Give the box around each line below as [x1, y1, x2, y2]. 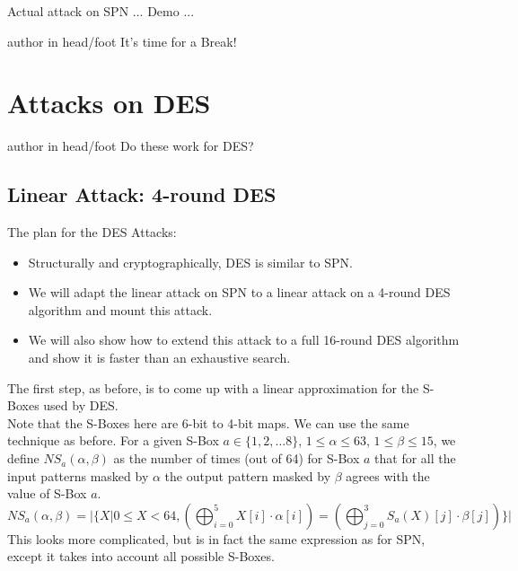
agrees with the [346, 466, 430, 485]
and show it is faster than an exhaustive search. [28, 348, 291, 367]
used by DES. [43, 396, 119, 415]
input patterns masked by [7, 466, 149, 485]
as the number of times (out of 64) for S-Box [113, 449, 360, 468]
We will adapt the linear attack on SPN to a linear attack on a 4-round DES [28, 283, 451, 302]
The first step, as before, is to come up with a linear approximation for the [7, 378, 419, 397]
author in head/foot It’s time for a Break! [7, 31, 237, 50]
